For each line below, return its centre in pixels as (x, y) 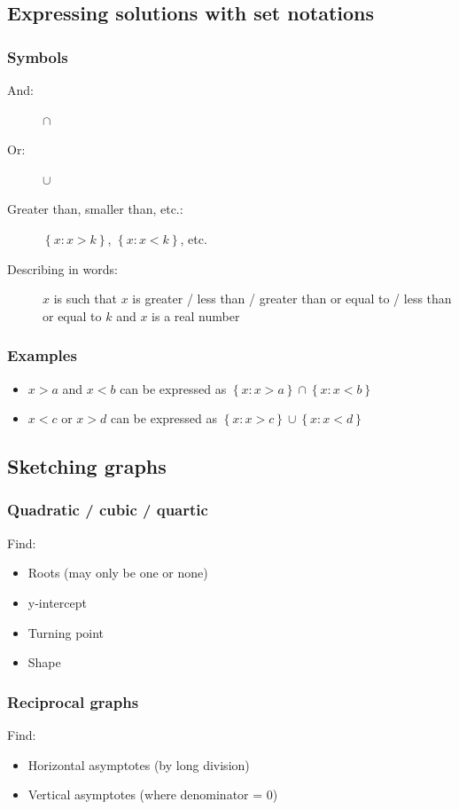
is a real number (196, 315)
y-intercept (57, 602)
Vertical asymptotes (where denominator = (145, 794)
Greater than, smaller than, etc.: (95, 209)
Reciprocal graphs (73, 701)
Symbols (38, 56)
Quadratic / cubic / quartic (108, 510)
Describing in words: (62, 268)
